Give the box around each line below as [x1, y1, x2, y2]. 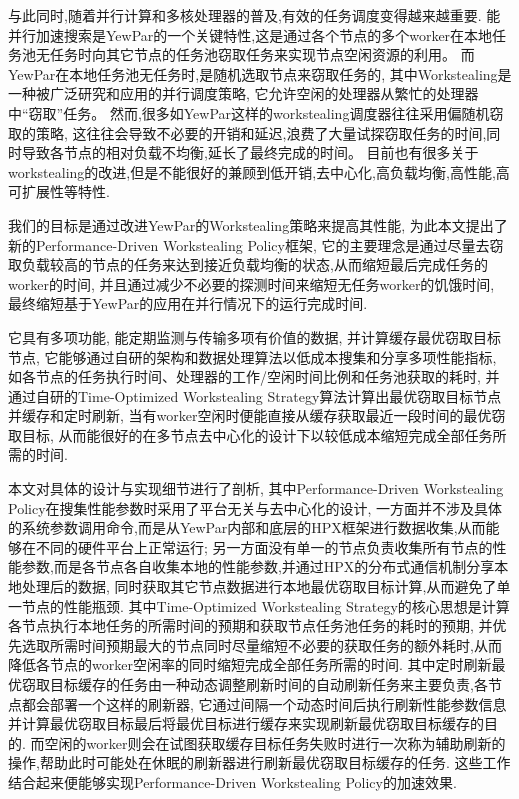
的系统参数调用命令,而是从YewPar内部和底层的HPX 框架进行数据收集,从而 [8, 517, 486, 538]
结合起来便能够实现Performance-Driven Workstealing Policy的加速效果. [8, 771, 457, 792]
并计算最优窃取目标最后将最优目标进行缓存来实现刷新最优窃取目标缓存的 [8, 713, 484, 734]
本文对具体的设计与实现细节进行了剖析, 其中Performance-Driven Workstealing [8, 478, 504, 499]
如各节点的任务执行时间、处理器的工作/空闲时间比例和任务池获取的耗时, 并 [8, 366, 500, 387]
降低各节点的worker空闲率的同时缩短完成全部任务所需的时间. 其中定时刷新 [8, 654, 492, 675]
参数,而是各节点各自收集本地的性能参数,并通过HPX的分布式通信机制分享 [21, 556, 495, 577]
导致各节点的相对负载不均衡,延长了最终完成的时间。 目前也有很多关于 [21, 142, 479, 163]
